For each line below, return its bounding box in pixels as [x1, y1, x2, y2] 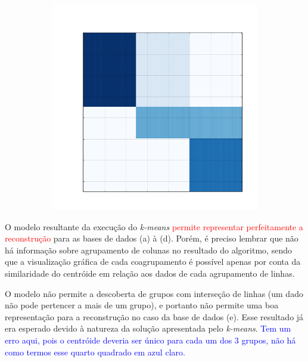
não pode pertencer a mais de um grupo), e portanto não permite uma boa [5, 299, 279, 311]
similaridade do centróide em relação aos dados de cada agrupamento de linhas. [5, 267, 295, 279]
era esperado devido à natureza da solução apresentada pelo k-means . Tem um [5, 322, 291, 335]
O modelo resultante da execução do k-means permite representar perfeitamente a [5, 220, 303, 233]
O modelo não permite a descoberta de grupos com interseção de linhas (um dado [5, 287, 303, 299]
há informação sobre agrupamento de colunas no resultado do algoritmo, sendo [5, 243, 292, 256]
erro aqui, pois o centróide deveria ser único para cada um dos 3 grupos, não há [5, 333, 296, 346]
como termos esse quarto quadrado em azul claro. [5, 345, 185, 358]
